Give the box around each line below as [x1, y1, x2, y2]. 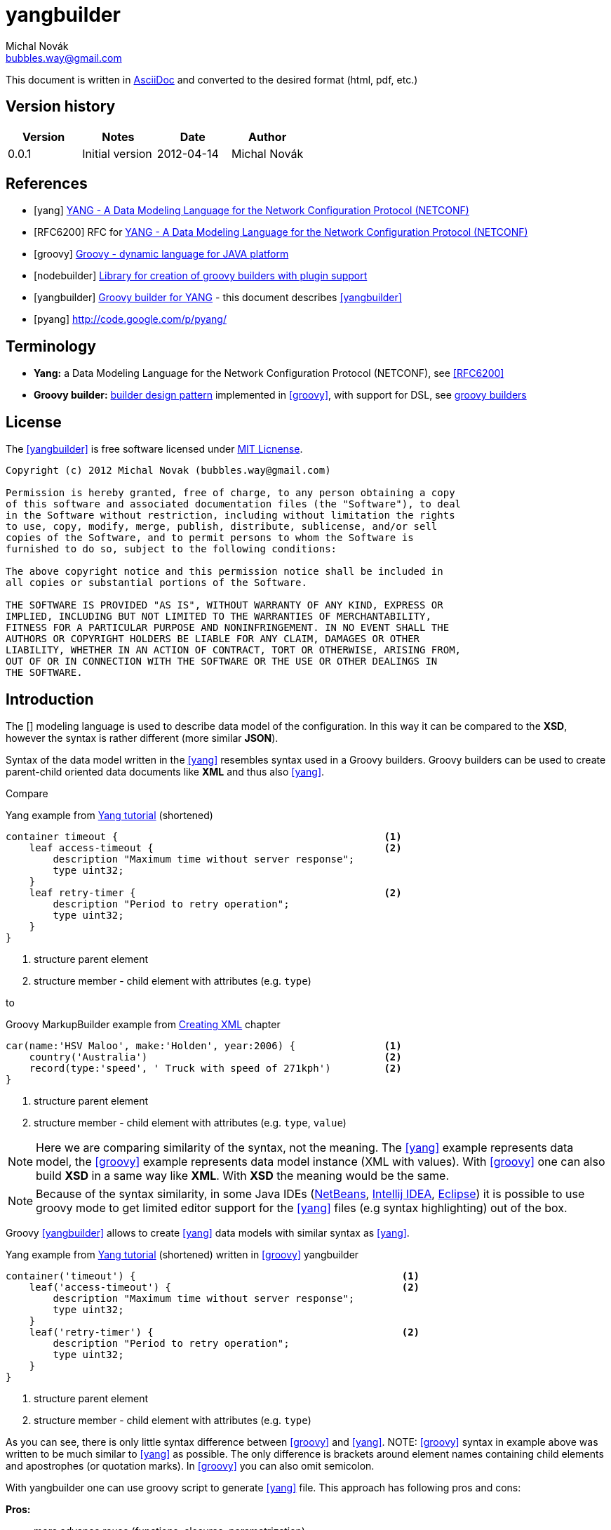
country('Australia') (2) [29, 1051, 402, 1063]
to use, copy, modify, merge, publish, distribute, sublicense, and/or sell [6, 521, 438, 533]
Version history [6, 98, 116, 116]
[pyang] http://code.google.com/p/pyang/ [34, 313, 227, 326]
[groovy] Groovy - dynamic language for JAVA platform [34, 248, 289, 260]
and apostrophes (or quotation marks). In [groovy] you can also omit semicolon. [6, 1459, 375, 1472]
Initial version [82, 146, 152, 161]
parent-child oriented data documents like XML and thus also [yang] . [6, 765, 325, 778]
